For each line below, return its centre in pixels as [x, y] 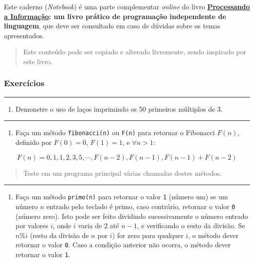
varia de [90, 225]
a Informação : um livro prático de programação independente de [115, 16]
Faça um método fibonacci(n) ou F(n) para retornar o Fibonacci [115, 132]
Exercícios [24, 83]
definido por [33, 142]
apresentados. [24, 35]
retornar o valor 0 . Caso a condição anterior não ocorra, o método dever [123, 245]
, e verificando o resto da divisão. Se [191, 225]
